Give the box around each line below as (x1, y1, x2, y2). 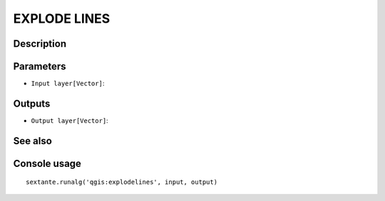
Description (13, 38, 67, 50)
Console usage (13, 157, 82, 170)
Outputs (13, 97, 51, 109)
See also (13, 135, 53, 147)
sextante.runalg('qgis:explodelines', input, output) (26, 178, 217, 186)
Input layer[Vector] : (31, 79, 105, 88)
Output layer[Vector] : (31, 116, 108, 124)
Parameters (13, 60, 66, 72)
